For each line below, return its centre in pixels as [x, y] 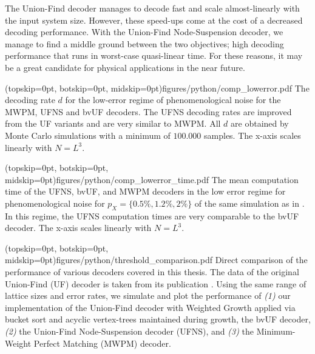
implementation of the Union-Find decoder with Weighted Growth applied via [150, 307]
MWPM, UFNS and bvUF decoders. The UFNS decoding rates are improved [148, 111]
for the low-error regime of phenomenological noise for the [173, 100]
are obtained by [260, 123]
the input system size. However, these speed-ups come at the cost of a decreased [154, 20]
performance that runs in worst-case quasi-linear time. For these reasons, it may [154, 55]
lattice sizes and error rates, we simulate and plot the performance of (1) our [148, 296]
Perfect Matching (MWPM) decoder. [102, 343]
